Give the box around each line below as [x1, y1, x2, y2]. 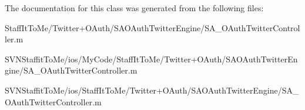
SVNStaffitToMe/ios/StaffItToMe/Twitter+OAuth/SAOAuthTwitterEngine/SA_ [5, 84, 299, 96]
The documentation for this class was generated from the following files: [5, 2, 264, 14]
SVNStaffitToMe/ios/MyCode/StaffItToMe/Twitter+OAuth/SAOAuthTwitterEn [5, 52, 298, 65]
